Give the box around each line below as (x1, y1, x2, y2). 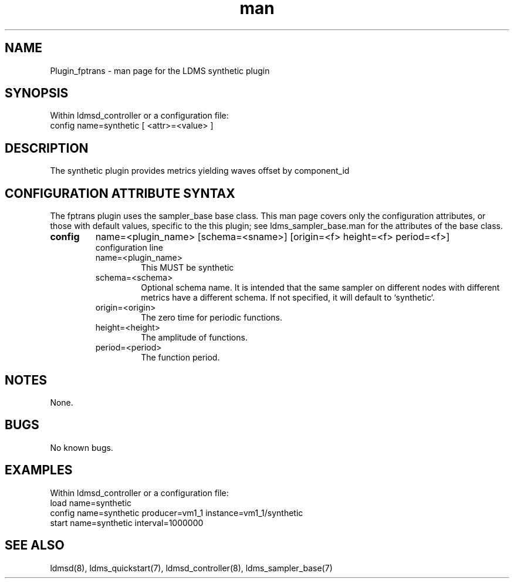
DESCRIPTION (5, 140, 89, 156)
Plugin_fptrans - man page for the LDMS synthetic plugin (50, 65, 270, 76)
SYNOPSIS (5, 86, 69, 101)
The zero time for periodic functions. (141, 312, 282, 323)
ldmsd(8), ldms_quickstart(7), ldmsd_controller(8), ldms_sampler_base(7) (50, 562, 333, 573)
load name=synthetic (50, 497, 132, 508)
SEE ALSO (5, 538, 65, 553)
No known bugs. (50, 442, 113, 453)
